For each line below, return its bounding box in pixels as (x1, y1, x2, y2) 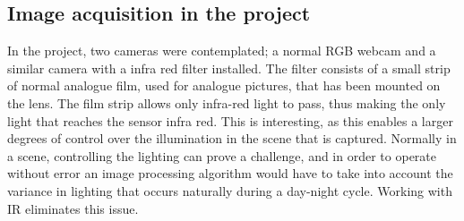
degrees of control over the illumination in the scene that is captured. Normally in (7, 129, 457, 148)
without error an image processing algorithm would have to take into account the (7, 164, 453, 183)
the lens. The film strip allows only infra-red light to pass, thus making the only (7, 93, 446, 112)
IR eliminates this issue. (7, 199, 139, 217)
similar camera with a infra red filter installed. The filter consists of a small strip (7, 58, 451, 77)
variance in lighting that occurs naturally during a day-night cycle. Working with (7, 181, 452, 200)
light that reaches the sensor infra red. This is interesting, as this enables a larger (7, 111, 453, 130)
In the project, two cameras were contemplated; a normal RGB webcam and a (7, 41, 436, 60)
